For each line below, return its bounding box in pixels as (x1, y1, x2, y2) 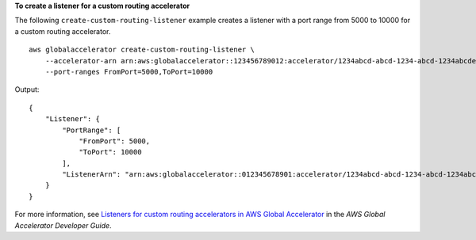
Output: (14, 85, 40, 94)
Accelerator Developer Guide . (14, 220, 112, 230)
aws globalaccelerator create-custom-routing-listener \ (29, 45, 255, 55)
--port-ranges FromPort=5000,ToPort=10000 (44, 67, 213, 76)
